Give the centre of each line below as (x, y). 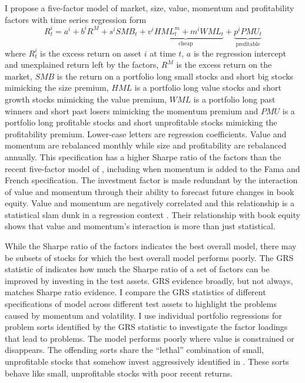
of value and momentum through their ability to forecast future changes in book (150, 191)
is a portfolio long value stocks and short (208, 88)
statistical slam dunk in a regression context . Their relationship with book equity (152, 214)
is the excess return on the (224, 65)
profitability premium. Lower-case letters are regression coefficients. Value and (146, 133)
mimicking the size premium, (57, 88)
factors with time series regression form (76, 19)
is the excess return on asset (91, 53)
